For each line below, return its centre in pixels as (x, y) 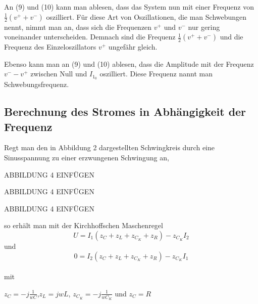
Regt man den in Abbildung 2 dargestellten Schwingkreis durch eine (109, 147)
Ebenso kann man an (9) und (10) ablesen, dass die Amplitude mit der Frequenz (129, 63)
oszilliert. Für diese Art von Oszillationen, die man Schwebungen (146, 16)
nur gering (204, 27)
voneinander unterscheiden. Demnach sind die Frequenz (90, 37)
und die (231, 37)
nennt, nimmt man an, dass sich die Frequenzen (78, 27)
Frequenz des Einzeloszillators (50, 47)
